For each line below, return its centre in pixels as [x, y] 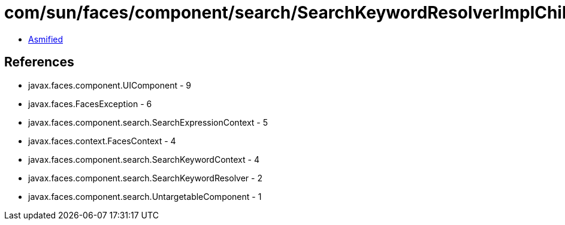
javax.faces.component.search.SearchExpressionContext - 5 [148, 122]
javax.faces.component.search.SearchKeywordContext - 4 [144, 159]
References [39, 62]
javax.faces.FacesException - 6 [90, 104]
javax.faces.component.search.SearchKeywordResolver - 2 [145, 178]
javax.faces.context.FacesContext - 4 [102, 141]
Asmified [46, 39]
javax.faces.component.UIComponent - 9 [110, 85]
